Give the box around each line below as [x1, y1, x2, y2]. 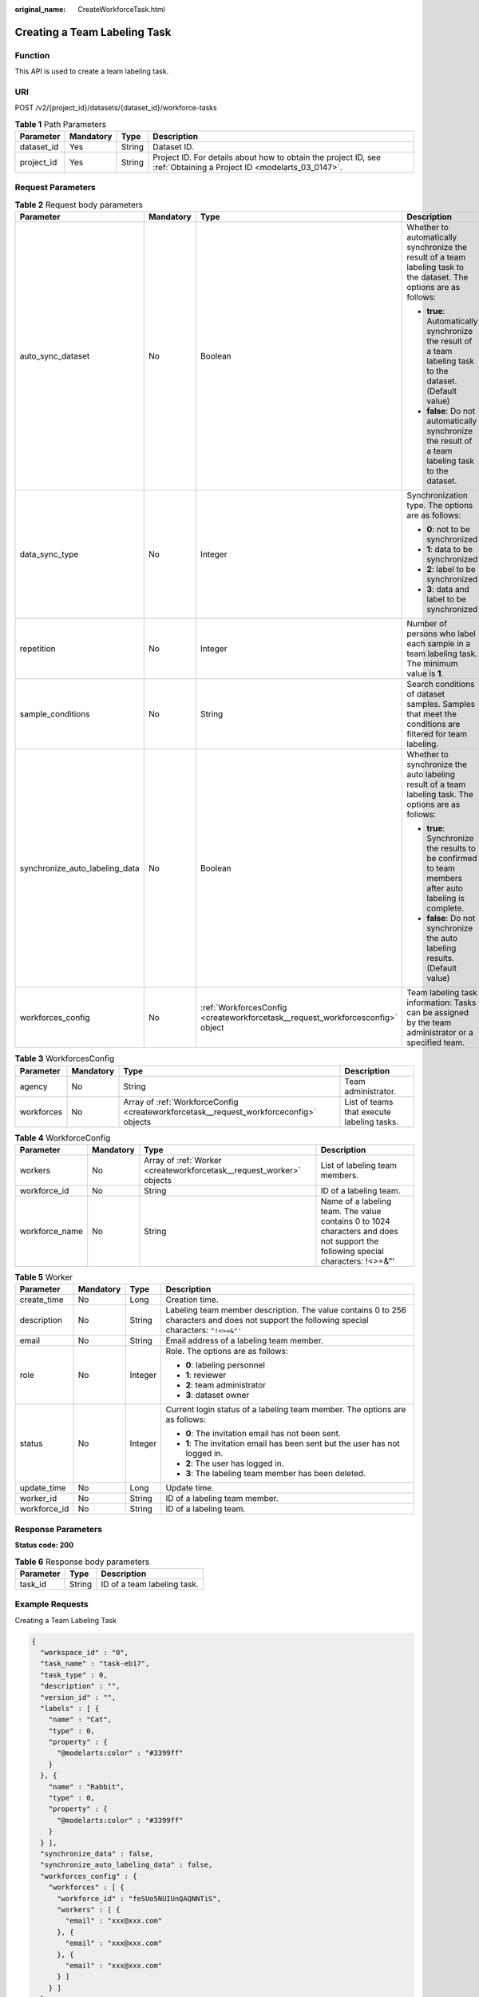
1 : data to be [426, 544, 473, 555]
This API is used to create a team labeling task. [14, 66, 169, 76]
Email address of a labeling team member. [165, 1335, 323, 1346]
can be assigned [406, 1007, 469, 1018]
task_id [19, 1578, 47, 1590]
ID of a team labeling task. [101, 1578, 199, 1590]
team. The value [320, 1205, 382, 1217]
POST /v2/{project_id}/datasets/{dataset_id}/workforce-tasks [14, 103, 217, 113]
